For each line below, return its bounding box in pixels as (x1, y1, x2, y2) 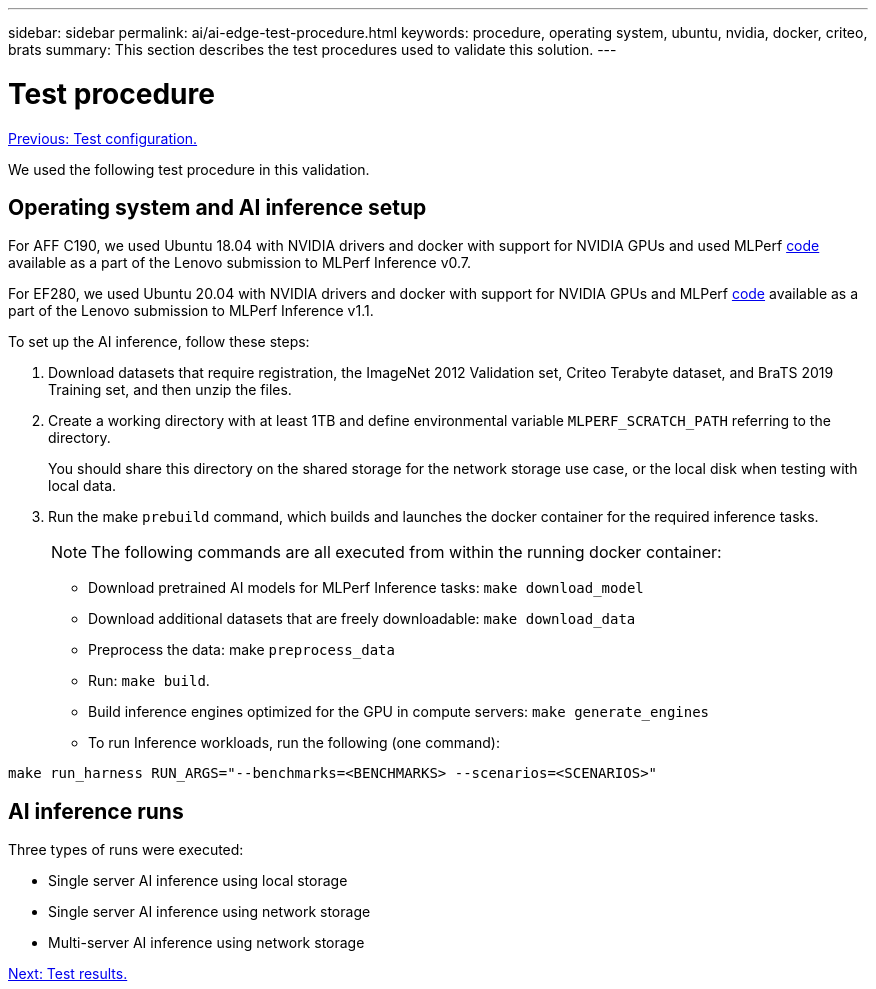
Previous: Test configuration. (8, 129, 198, 147)
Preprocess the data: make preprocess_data (88, 641, 395, 659)
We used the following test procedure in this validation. (8, 160, 370, 178)
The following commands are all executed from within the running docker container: (91, 542, 722, 563)
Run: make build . (88, 672, 210, 690)
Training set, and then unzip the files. (48, 381, 292, 399)
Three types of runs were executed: (8, 841, 244, 859)
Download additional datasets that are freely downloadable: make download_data (88, 610, 636, 628)
